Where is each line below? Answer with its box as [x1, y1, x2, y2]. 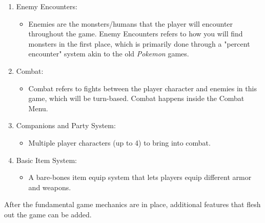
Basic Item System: [16, 154, 77, 165]
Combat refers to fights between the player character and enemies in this [28, 83, 257, 93]
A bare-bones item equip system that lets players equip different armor [28, 172, 252, 183]
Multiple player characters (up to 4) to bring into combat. [28, 137, 211, 148]
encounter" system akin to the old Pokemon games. [28, 48, 189, 59]
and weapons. [28, 181, 71, 192]
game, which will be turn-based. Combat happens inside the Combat [28, 93, 244, 104]
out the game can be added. [4, 209, 92, 219]
